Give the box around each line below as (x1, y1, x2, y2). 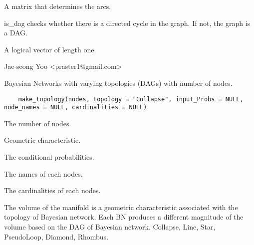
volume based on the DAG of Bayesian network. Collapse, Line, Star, (4, 222, 216, 232)
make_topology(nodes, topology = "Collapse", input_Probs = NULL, (18, 95, 244, 103)
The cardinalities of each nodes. (4, 185, 101, 196)
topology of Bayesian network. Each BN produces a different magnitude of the (4, 212, 244, 222)
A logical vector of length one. (4, 44, 96, 54)
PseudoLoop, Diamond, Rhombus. (4, 231, 109, 242)
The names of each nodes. (4, 168, 83, 179)
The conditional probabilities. (4, 152, 94, 162)
